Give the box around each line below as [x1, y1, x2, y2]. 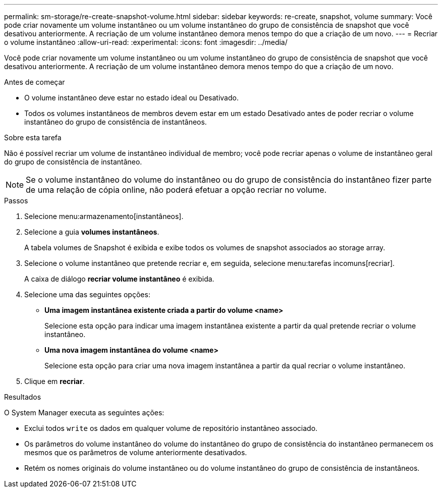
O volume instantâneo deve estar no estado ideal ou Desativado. [24, 93, 239, 102]
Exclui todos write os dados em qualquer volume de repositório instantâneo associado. [24, 424, 318, 432]
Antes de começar [4, 78, 65, 86]
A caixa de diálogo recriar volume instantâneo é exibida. [24, 275, 214, 283]
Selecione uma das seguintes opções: [24, 290, 150, 299]
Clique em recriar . [24, 377, 85, 386]
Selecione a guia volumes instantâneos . [24, 228, 159, 236]
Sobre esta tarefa [4, 133, 62, 142]
